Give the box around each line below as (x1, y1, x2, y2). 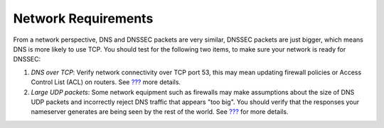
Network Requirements (13, 11, 154, 26)
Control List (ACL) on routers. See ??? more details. (31, 78, 181, 86)
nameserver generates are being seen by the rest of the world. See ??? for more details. (31, 107, 289, 116)
